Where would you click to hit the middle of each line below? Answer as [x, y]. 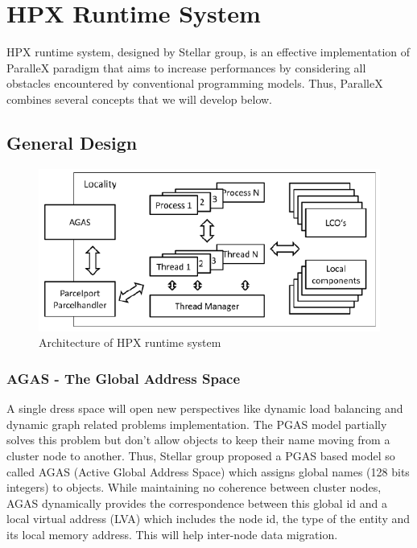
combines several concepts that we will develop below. [139, 99]
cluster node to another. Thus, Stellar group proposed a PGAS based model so [201, 455]
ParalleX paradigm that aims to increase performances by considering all [186, 67]
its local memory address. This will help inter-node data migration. [172, 534]
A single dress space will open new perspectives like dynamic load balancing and [205, 408]
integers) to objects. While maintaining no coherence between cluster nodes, [194, 487]
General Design [72, 142]
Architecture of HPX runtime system [130, 342]
